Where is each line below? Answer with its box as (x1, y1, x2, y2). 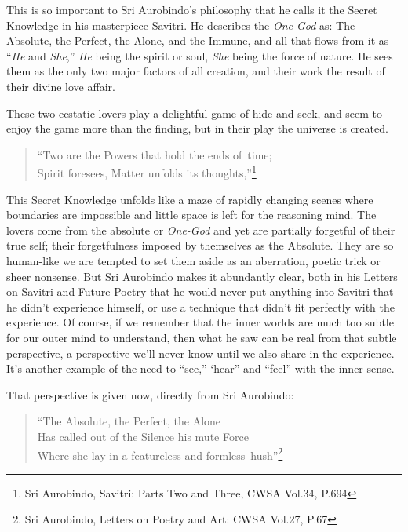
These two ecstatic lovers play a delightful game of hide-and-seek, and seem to (6, 104, 383, 121)
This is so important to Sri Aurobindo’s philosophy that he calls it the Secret (6, 2, 377, 17)
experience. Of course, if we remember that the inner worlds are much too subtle (6, 314, 394, 330)
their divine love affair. (6, 78, 115, 94)
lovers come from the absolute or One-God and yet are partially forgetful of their (6, 221, 395, 238)
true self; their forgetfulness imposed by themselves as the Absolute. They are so (6, 237, 394, 253)
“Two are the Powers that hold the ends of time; (37, 146, 272, 162)
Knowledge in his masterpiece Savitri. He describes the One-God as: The (6, 16, 355, 33)
